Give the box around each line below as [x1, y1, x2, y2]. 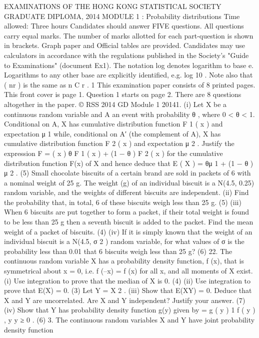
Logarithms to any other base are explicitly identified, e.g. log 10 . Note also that [4, 69, 253, 80]
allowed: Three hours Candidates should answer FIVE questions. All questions [4, 20, 244, 31]
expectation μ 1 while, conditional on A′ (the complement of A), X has [4, 128, 221, 138]
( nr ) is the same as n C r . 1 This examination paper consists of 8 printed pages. [4, 79, 255, 89]
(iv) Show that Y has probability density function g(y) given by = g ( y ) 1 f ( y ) [4, 304, 255, 315]
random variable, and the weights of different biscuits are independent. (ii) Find [4, 187, 249, 197]
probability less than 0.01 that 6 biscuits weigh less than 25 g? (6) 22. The [4, 245, 232, 256]
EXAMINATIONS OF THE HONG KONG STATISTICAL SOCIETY [4, 1, 221, 11]
